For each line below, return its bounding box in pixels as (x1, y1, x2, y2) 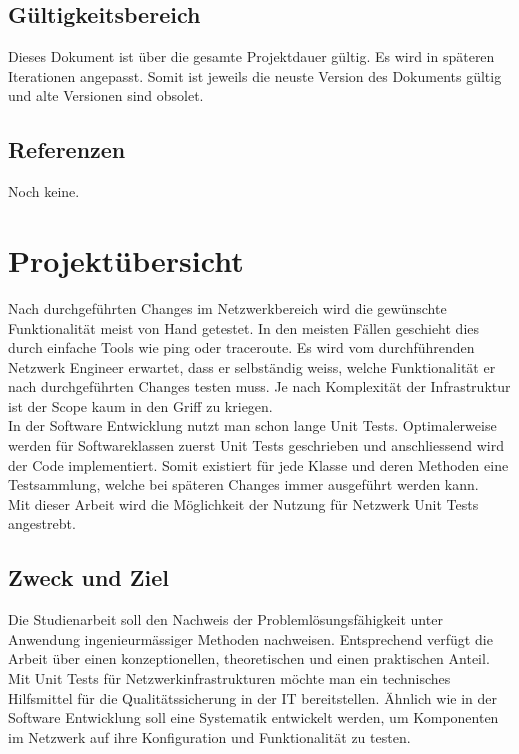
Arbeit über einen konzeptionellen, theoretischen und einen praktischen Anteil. (8, 648, 490, 669)
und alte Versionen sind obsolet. (8, 85, 204, 106)
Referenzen (8, 134, 126, 165)
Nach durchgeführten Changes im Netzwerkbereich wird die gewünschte (8, 297, 447, 318)
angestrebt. (8, 513, 76, 534)
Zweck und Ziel (8, 562, 169, 593)
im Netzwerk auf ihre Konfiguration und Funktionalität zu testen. (8, 726, 411, 747)
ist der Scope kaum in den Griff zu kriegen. (8, 395, 273, 416)
